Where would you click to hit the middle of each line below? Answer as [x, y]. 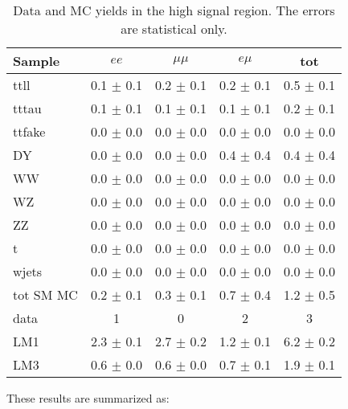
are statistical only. [174, 29]
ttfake [29, 131]
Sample [37, 61]
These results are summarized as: [88, 398]
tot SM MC [45, 294]
